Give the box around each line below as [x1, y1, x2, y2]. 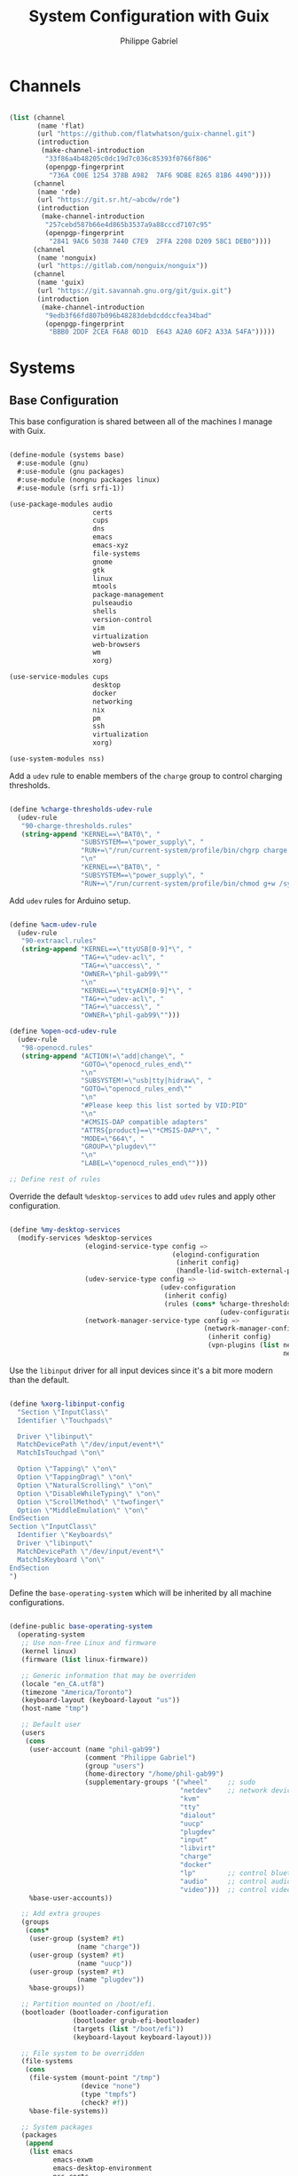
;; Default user [20, 1720, 82, 1730]
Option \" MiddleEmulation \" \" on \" [17, 1506, 149, 1515]
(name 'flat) [36, 122, 86, 130]
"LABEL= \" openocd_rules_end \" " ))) [80, 1159, 208, 1168]
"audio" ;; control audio [179, 1877, 292, 1886]
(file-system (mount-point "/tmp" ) [28, 2074, 161, 2083]
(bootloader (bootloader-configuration [20, 2008, 169, 2017]
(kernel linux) [20, 1647, 77, 1656]
